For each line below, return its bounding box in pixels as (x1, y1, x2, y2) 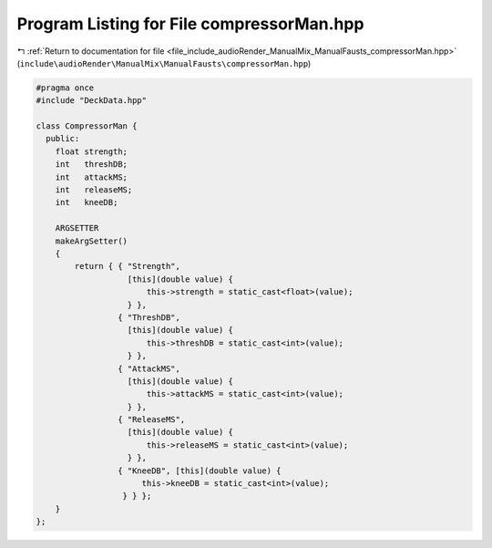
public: (46, 133, 80, 144)
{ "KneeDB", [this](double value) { (117, 465, 282, 476)
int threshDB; (55, 160, 128, 170)
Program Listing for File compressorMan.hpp (16, 14, 364, 34)
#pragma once (36, 82, 95, 93)
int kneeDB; (55, 197, 118, 208)
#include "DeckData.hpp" (36, 96, 148, 106)
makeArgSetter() (55, 235, 128, 246)
